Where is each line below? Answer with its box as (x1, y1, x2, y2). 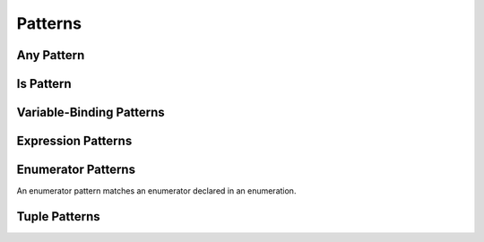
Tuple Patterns (16, 209, 100, 224)
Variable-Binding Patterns (16, 105, 165, 120)
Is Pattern (16, 76, 72, 91)
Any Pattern (16, 48, 85, 63)
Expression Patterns (16, 134, 133, 149)
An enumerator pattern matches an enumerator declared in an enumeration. (16, 186, 297, 196)
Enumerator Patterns (16, 162, 136, 177)
